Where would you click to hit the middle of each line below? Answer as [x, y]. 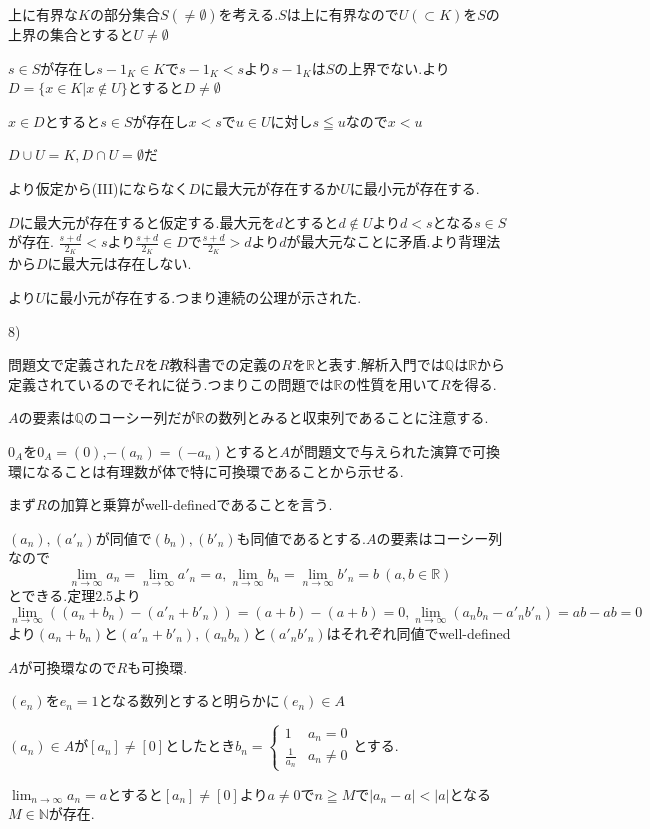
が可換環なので [67, 666]
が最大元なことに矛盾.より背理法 [393, 241]
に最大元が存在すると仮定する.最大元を [147, 221]
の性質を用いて [391, 383]
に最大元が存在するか [270, 187]
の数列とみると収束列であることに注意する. [346, 417]
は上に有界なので [342, 14]
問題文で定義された [71, 364]
